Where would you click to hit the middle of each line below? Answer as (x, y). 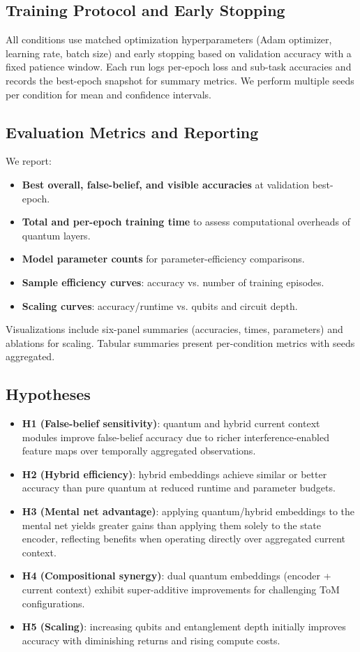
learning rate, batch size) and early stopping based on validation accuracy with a (179, 53)
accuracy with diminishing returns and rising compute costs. (151, 640)
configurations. (53, 603)
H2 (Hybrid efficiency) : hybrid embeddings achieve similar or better (174, 474)
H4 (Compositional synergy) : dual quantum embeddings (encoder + (177, 576)
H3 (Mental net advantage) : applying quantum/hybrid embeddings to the (188, 511)
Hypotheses (48, 394)
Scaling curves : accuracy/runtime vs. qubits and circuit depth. (160, 305)
